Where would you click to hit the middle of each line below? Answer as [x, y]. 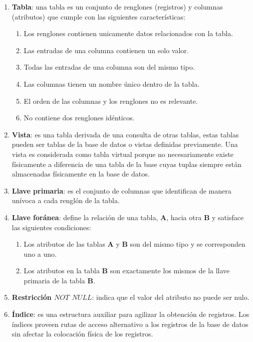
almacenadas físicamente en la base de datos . [81, 174]
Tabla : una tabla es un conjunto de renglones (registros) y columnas [117, 7]
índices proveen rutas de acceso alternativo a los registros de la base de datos [130, 324]
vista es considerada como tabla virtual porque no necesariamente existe [123, 154]
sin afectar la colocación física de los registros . [82, 334]
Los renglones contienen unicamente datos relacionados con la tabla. [129, 33]
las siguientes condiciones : [51, 227]
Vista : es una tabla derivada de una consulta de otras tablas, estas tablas [125, 134]
